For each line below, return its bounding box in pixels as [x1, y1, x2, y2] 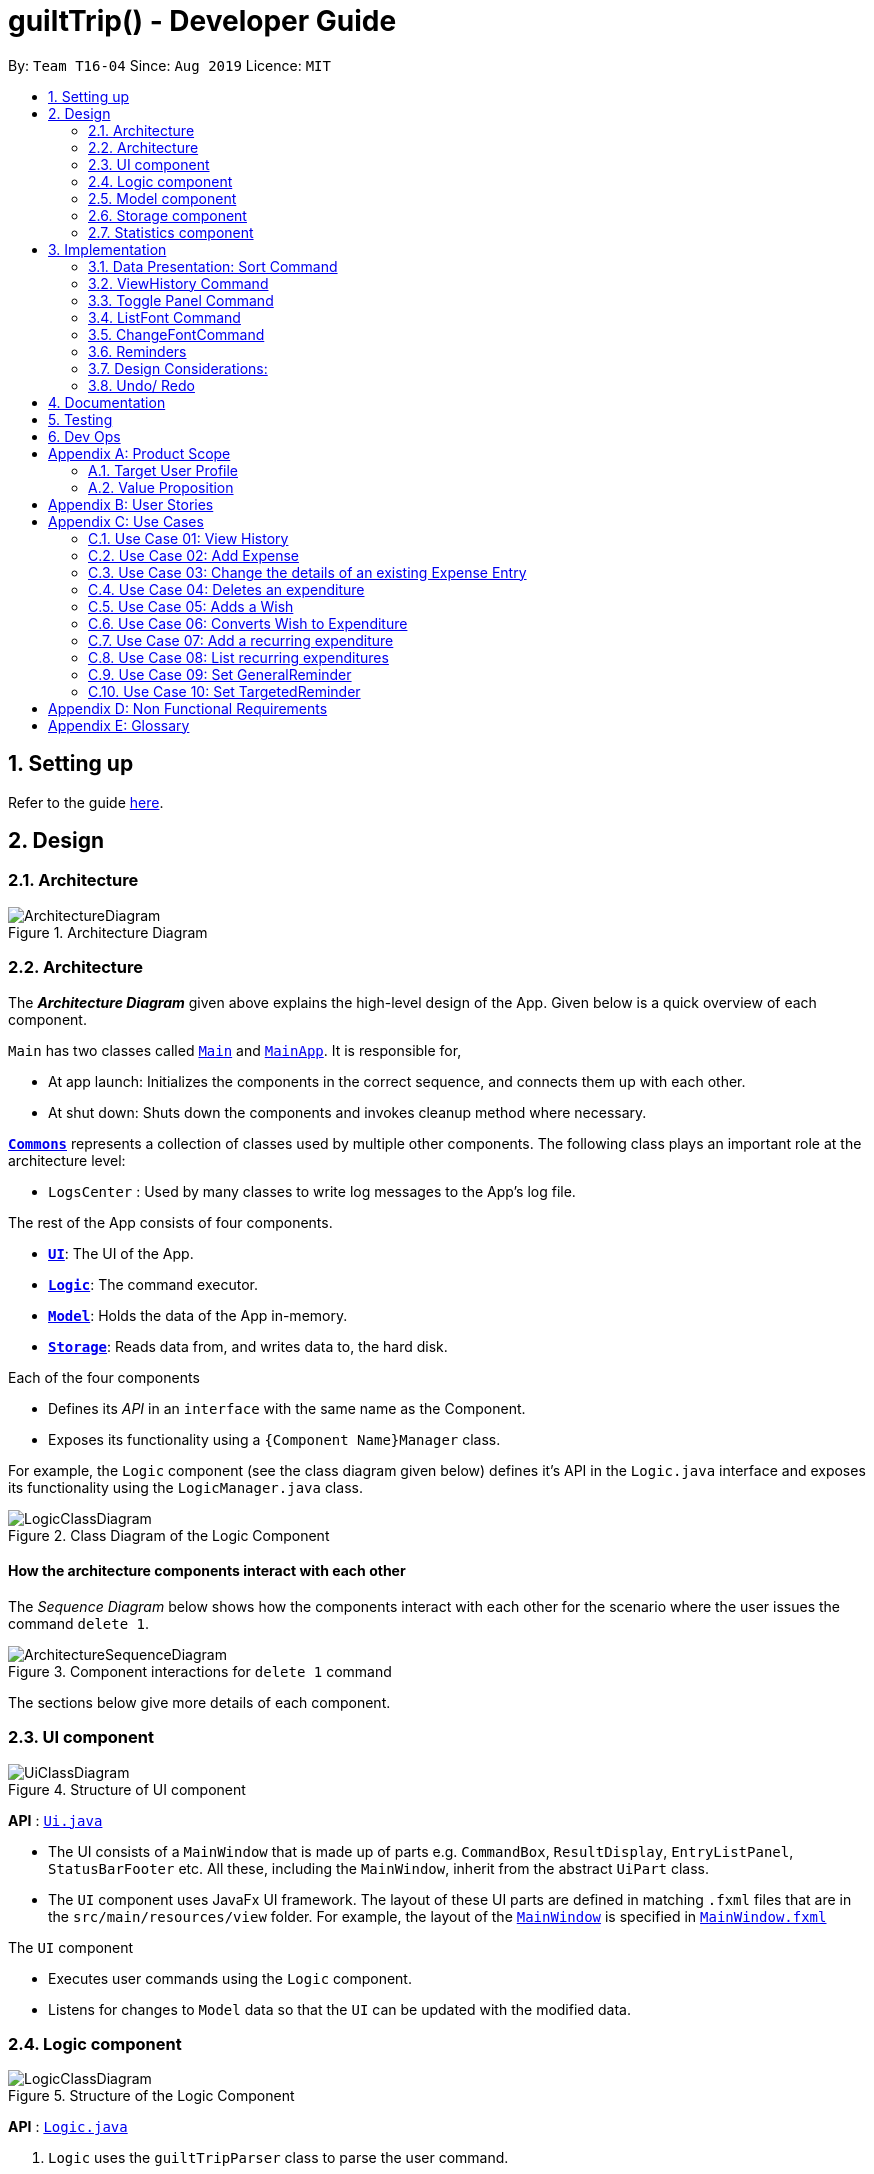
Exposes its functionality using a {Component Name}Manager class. [48, 1430, 501, 1448]
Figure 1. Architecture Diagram [8, 923, 208, 941]
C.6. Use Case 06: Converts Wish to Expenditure [88, 614, 408, 632]
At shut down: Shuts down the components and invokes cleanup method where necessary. [48, 1103, 647, 1121]
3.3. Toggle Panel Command [88, 291, 274, 309]
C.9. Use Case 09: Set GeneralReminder [88, 665, 352, 683]
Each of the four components [8, 1368, 200, 1386]
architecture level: [8, 1151, 126, 1169]
